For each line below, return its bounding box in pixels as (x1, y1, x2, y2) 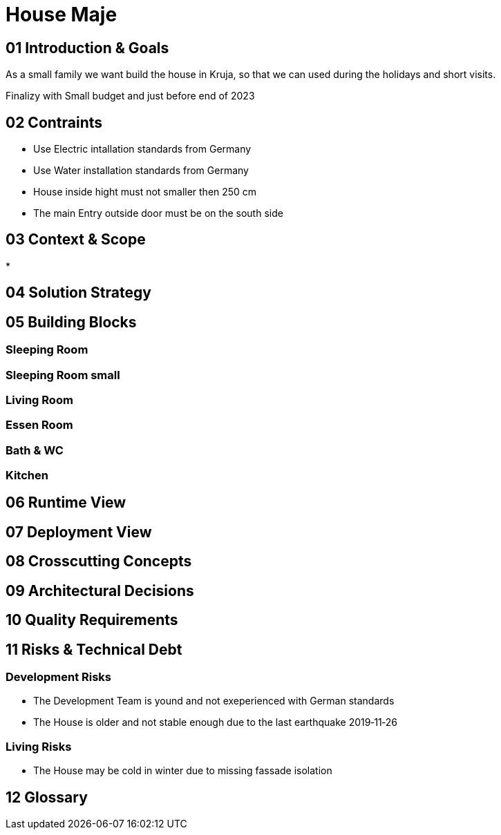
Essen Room (6, 418, 73, 432)
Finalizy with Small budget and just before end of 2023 (6, 90, 255, 102)
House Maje (6, 3, 117, 26)
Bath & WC (6, 443, 64, 457)
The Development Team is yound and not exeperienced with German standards (33, 695, 395, 707)
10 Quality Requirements (6, 611, 178, 629)
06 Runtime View (6, 494, 126, 512)
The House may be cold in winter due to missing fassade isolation (33, 765, 332, 777)
